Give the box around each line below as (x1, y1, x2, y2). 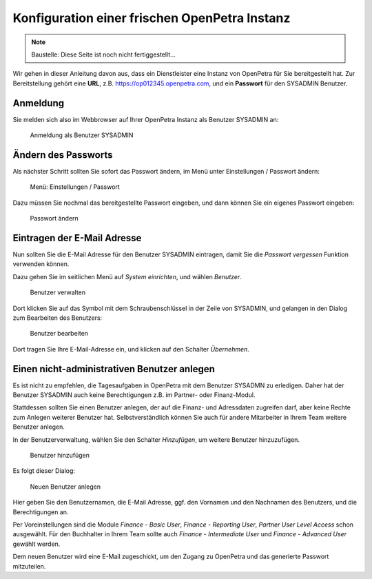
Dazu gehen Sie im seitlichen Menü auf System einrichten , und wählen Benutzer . (12, 272, 242, 281)
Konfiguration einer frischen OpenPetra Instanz (12, 10, 291, 26)
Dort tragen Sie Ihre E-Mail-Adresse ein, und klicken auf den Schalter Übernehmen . (12, 345, 249, 353)
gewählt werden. (12, 540, 61, 548)
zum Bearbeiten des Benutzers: (12, 314, 103, 322)
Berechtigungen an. (12, 507, 69, 516)
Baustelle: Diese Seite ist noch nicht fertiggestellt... (31, 50, 176, 59)
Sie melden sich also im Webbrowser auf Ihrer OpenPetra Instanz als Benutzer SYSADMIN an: (12, 115, 279, 123)
